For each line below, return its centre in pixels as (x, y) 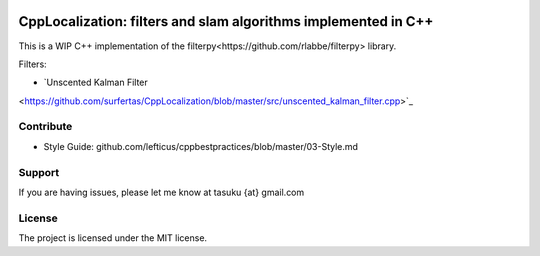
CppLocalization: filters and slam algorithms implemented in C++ (226, 21)
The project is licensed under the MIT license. (113, 238)
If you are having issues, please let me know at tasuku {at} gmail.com (161, 192)
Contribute (45, 127)
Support (39, 172)
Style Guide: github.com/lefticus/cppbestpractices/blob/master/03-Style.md (201, 146)
